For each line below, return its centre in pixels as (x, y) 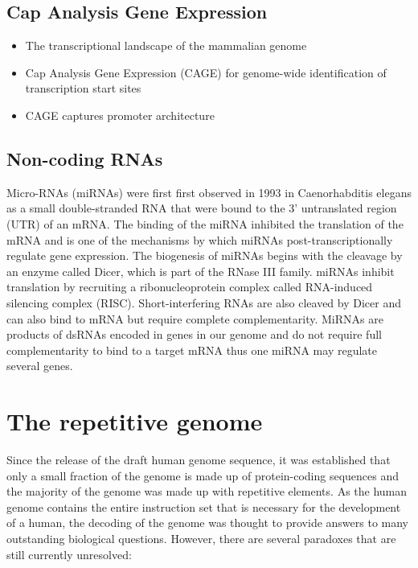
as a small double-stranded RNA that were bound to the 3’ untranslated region (202, 208)
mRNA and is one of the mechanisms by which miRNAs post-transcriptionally (200, 239)
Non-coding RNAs (85, 158)
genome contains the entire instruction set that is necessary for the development (204, 506)
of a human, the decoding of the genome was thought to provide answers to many (208, 523)
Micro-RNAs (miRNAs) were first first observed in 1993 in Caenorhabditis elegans (209, 192)
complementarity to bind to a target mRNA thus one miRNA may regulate (192, 350)
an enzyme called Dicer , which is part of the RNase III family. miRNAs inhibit (201, 271)
